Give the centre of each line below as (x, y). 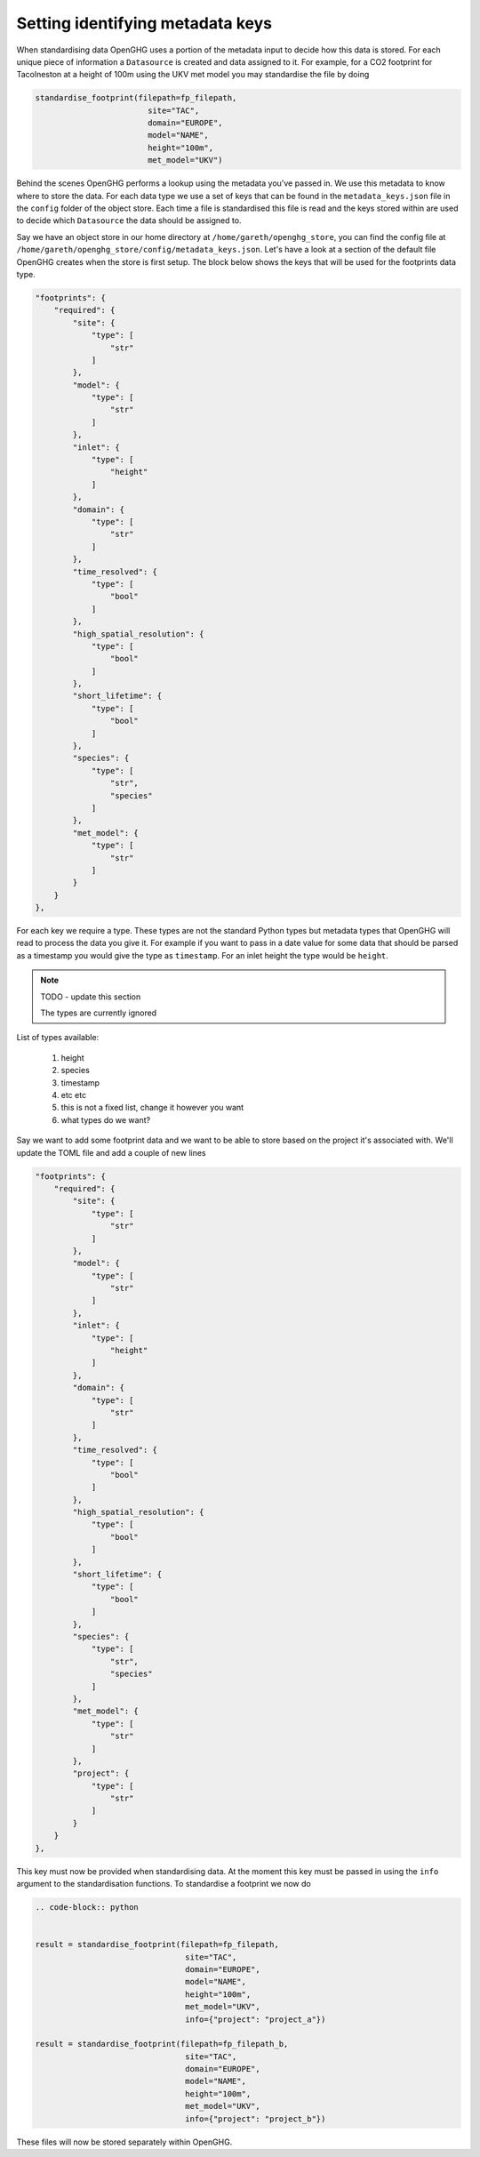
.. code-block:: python (87, 1907)
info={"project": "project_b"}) (256, 2119)
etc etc (74, 1095)
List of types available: (58, 1038)
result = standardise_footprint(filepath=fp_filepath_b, (162, 2044)
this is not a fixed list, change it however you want (152, 1108)
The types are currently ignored (99, 1013)
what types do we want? (106, 1119)
